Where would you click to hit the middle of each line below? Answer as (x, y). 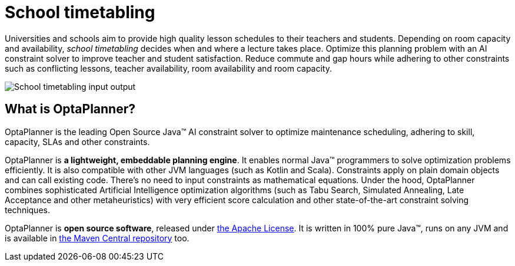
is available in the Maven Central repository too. (97, 238)
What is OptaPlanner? (70, 109)
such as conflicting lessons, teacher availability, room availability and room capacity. (169, 68)
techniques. (27, 210)
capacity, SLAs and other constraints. (77, 142)
